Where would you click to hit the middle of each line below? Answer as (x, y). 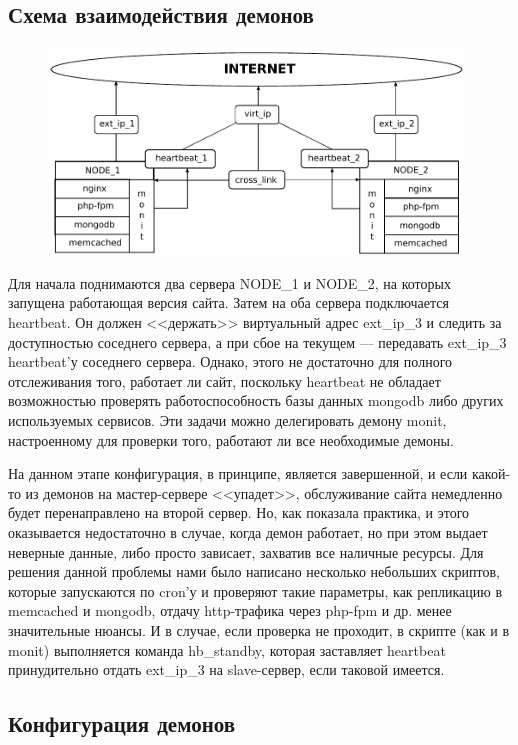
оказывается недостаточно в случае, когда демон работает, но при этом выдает (248, 532)
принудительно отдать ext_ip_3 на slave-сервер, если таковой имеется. (226, 669)
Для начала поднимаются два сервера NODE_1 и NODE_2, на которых (229, 282)
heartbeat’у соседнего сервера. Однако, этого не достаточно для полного (230, 361)
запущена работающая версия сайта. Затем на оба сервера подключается (228, 302)
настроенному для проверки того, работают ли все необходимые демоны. (231, 439)
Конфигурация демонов (122, 723)
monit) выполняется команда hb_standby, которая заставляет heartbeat (227, 649)
